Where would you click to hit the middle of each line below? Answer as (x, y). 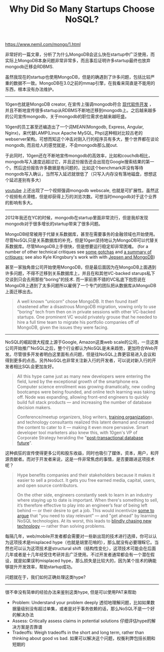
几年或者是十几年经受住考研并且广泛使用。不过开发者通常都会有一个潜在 (78, 555)
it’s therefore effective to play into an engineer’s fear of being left (82, 505)
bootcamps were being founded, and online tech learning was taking (86, 392)
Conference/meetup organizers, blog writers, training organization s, (85, 417)
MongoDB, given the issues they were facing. (63, 327)
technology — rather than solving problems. (61, 526)
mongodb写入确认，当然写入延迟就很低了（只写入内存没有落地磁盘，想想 (79, 174)
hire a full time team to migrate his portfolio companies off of (78, 322)
